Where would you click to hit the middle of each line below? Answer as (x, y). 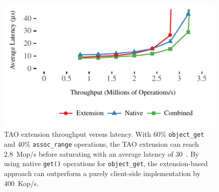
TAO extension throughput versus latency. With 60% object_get (104, 134)
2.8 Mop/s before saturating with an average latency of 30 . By (102, 153)
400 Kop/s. (21, 183)
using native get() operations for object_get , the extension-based (106, 163)
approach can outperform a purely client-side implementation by (102, 173)
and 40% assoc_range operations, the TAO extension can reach (102, 144)
